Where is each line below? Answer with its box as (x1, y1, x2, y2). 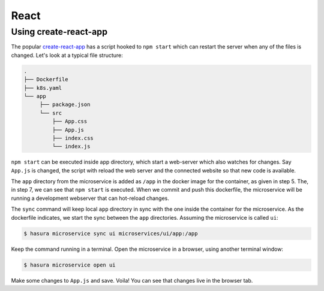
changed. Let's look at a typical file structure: (11, 51, 123, 59)
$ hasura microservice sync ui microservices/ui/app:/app (23, 230, 198, 237)
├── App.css (52, 118, 88, 125)
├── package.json (39, 101, 91, 108)
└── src (39, 110, 62, 116)
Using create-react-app (11, 26, 108, 37)
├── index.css (52, 135, 94, 141)
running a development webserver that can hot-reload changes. (11, 195, 169, 202)
